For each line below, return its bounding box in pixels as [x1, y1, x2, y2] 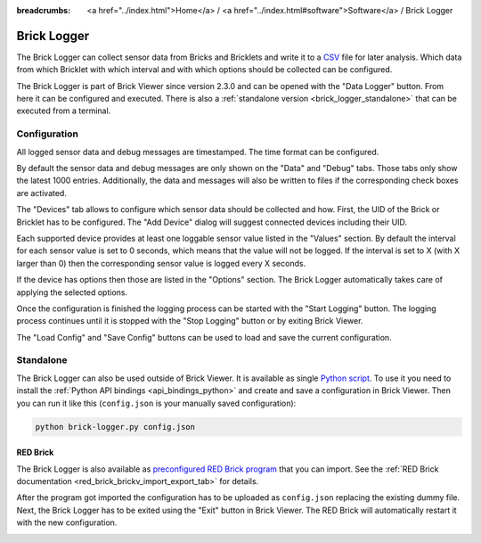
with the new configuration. [16, 517, 118, 528]
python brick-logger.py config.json [35, 422, 196, 432]
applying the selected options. [16, 286, 128, 298]
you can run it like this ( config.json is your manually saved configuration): [16, 398, 297, 408]
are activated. [16, 187, 67, 198]
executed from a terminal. [16, 105, 111, 116]
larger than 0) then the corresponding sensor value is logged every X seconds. [16, 258, 306, 268]
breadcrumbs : [16, 5, 71, 15]
